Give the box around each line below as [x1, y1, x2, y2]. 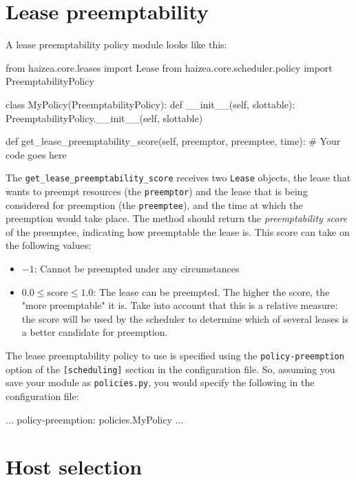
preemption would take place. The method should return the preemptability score [6, 211, 348, 226]
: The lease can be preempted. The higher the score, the [93, 284, 330, 299]
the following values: [6, 238, 92, 252]
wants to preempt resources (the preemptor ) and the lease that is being [6, 183, 308, 198]
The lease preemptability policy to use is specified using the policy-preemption [6, 348, 344, 362]
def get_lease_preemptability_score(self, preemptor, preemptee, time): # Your [6, 134, 341, 148]
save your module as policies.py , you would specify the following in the [6, 375, 315, 390]
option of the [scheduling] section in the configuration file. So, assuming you [6, 361, 335, 376]
